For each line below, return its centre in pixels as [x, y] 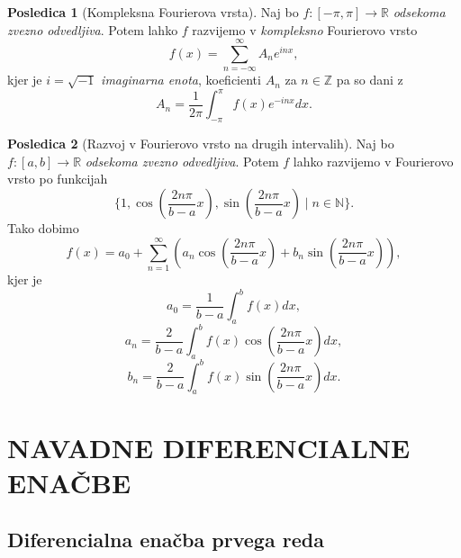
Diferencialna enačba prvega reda [166, 540]
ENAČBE [69, 482]
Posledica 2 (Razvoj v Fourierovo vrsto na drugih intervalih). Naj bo [201, 144]
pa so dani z [370, 80]
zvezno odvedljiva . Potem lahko [93, 29]
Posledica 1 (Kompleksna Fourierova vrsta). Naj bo [153, 12]
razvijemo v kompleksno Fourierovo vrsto [305, 29]
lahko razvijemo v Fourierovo [373, 161]
